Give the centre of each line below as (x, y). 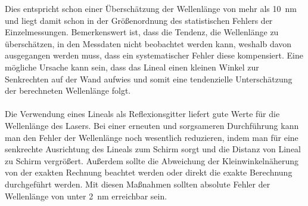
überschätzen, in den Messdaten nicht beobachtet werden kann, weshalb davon (148, 43)
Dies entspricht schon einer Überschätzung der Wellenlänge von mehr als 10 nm (151, 8)
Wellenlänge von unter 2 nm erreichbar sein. (86, 196)
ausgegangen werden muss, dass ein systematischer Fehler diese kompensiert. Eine (154, 55)
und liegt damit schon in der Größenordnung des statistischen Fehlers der (139, 20)
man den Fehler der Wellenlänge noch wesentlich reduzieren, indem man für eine (152, 137)
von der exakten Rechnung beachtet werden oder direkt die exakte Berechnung (149, 172)
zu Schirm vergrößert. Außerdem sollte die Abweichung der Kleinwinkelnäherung (152, 160)
